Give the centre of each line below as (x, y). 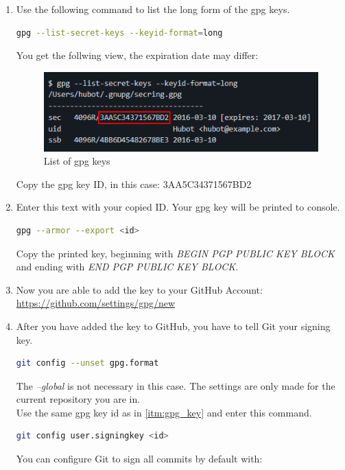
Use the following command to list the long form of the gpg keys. (153, 9)
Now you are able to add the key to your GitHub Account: (139, 289)
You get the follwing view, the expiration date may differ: (137, 55)
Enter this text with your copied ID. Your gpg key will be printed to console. (178, 207)
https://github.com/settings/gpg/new (96, 303)
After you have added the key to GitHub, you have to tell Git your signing (173, 326)
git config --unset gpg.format (87, 363)
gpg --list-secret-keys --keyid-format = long (119, 33)
